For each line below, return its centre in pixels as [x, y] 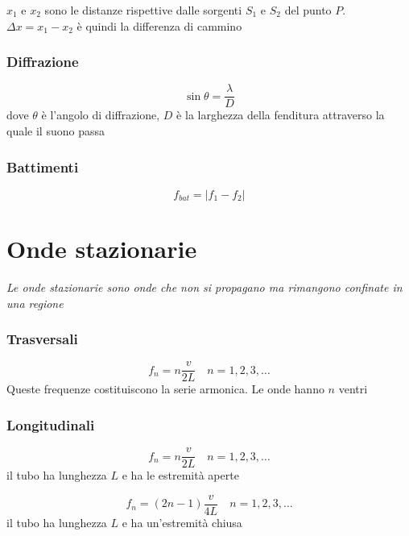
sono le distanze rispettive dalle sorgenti [143, 10]
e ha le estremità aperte [180, 475]
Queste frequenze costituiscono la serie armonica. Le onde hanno [165, 389]
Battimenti [43, 166]
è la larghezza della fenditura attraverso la [281, 115]
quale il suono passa [56, 131]
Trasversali [42, 339]
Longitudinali [51, 424]
